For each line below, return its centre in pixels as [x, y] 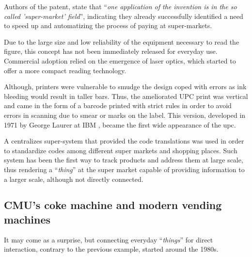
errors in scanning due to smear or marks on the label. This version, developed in [125, 115]
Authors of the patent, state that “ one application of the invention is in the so [120, 6]
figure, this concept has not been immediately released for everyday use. [111, 51]
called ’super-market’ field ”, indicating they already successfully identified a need [124, 16]
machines [27, 219]
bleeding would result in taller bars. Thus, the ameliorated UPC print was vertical [126, 96]
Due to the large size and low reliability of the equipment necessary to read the [122, 41]
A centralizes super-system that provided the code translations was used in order [124, 141]
